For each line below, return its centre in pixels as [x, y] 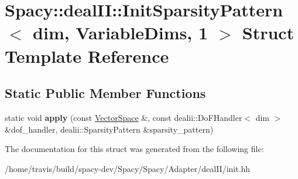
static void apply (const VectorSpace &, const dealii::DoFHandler [124, 117]
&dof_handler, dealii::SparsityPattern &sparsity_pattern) [109, 129]
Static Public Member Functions [105, 93]
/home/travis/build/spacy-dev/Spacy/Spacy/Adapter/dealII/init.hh [128, 168]
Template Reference [87, 55]
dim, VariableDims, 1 [121, 33]
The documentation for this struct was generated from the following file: [134, 149]
